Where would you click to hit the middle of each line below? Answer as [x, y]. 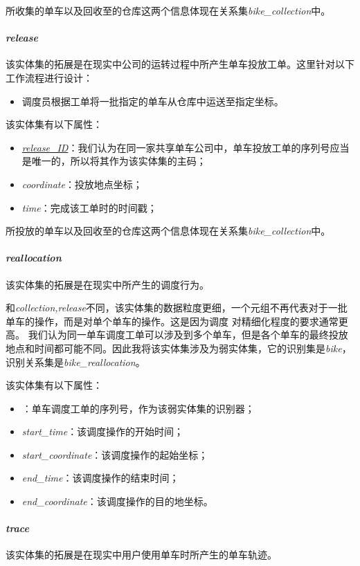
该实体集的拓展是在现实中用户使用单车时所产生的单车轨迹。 [141, 555]
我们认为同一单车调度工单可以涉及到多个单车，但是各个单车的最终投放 [188, 335]
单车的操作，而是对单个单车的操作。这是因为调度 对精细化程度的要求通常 [172, 321]
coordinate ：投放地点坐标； [82, 184]
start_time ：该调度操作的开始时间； [103, 431]
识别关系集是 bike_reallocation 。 [75, 362]
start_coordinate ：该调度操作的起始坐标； [115, 454]
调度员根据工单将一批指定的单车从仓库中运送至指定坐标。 [153, 101]
